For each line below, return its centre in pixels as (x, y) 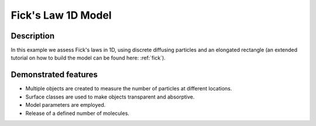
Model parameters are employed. (66, 105)
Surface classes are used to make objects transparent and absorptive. (110, 97)
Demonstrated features (54, 75)
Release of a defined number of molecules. (78, 113)
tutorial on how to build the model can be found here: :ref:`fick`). (88, 58)
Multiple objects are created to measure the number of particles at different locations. (129, 89)
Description (33, 36)
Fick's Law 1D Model (61, 15)
